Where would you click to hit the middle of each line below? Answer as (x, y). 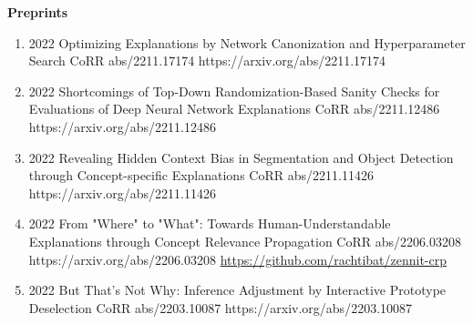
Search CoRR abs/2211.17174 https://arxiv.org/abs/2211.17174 (207, 61)
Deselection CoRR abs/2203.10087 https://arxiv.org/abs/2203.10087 (221, 307)
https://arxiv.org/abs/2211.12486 (123, 126)
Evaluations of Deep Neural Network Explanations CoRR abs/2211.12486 (234, 109)
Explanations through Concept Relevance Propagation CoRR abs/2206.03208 (245, 241)
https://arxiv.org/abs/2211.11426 (123, 192)
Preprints (38, 12)
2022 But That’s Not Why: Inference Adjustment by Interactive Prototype (237, 290)
